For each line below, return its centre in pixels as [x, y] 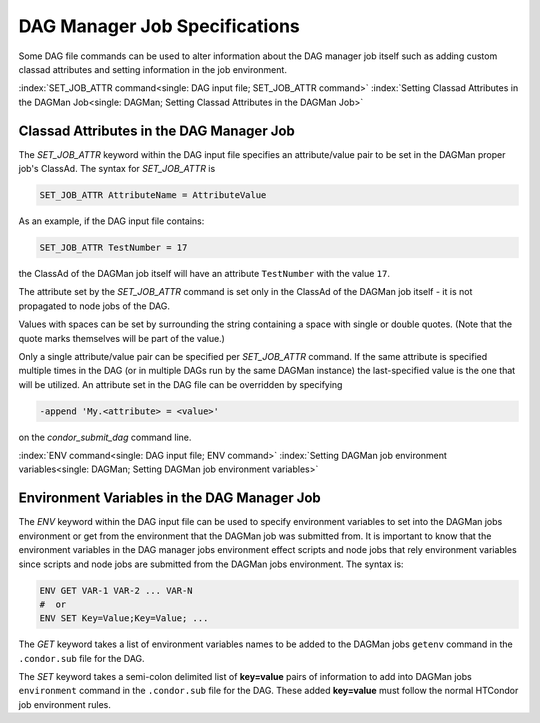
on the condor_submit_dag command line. [105, 437]
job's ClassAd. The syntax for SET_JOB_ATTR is [117, 169]
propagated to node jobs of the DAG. [94, 306]
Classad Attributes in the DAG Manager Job [156, 130]
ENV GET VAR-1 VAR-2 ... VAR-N [116, 590]
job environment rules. [65, 704]
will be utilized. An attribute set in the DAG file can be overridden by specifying [180, 384]
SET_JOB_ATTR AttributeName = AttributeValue [153, 195]
